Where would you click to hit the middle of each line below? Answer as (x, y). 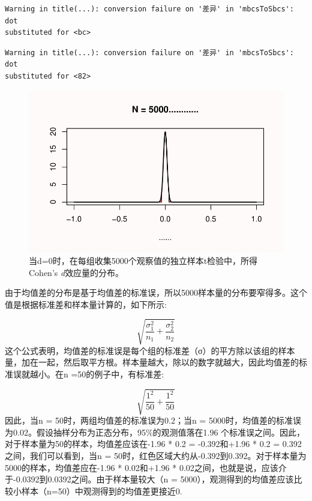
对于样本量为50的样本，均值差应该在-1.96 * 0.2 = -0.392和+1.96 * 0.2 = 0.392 (153, 444)
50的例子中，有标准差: (121, 374)
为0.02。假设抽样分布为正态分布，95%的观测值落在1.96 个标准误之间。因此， (155, 432)
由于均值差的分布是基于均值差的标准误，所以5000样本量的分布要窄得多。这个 (156, 292)
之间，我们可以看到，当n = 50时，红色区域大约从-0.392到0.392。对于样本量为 (156, 455)
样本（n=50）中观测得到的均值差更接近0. (102, 490)
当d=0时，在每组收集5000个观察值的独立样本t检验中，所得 (143, 260)
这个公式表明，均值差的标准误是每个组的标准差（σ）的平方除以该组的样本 (150, 350)
